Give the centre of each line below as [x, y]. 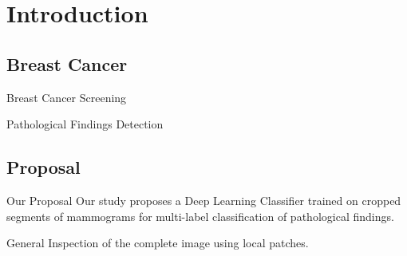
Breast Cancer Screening [67, 97]
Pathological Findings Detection [85, 124]
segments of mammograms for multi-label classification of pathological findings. [200, 216]
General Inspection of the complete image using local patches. [158, 243]
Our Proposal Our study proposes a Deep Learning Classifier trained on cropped [204, 200]
